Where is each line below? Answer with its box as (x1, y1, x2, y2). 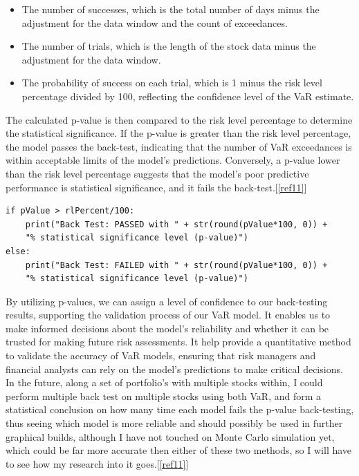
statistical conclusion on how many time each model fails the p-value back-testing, (6, 402, 354, 417)
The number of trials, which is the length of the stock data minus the (21, 39, 316, 53)
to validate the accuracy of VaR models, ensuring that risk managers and (6, 348, 316, 363)
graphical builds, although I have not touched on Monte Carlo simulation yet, (6, 429, 335, 444)
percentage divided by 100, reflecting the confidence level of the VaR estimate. (21, 88, 354, 103)
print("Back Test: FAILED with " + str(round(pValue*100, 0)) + (25, 260, 328, 270)
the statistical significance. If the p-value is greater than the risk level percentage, (6, 126, 351, 140)
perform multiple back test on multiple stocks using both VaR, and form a (6, 388, 322, 403)
